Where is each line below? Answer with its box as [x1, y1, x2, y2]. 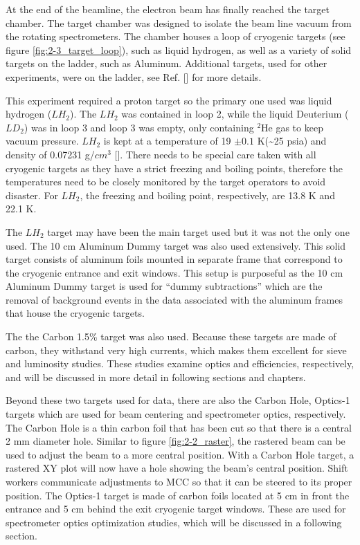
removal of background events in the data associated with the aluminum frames [6, 292, 343, 306]
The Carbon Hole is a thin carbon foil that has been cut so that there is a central [6, 420, 352, 434]
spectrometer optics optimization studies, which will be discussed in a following [6, 515, 342, 529]
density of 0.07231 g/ [6, 147, 95, 161]
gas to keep [276, 120, 323, 134]
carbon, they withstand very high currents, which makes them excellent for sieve [6, 342, 347, 357]
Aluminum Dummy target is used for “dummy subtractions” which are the [6, 279, 323, 293]
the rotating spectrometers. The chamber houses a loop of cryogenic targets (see [6, 29, 345, 44]
